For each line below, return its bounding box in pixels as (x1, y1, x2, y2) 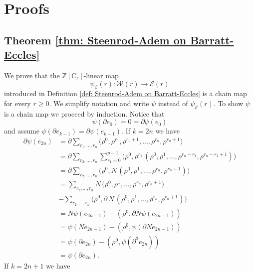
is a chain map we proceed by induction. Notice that (4, 108, 165, 119)
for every (4, 98, 31, 108)
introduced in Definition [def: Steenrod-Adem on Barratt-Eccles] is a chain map (4, 88, 247, 99)
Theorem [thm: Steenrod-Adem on (4, 32, 187, 47)
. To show (213, 98, 244, 108)
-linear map (83, 70, 119, 80)
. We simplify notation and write (49, 98, 149, 108)
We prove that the (4, 70, 60, 80)
